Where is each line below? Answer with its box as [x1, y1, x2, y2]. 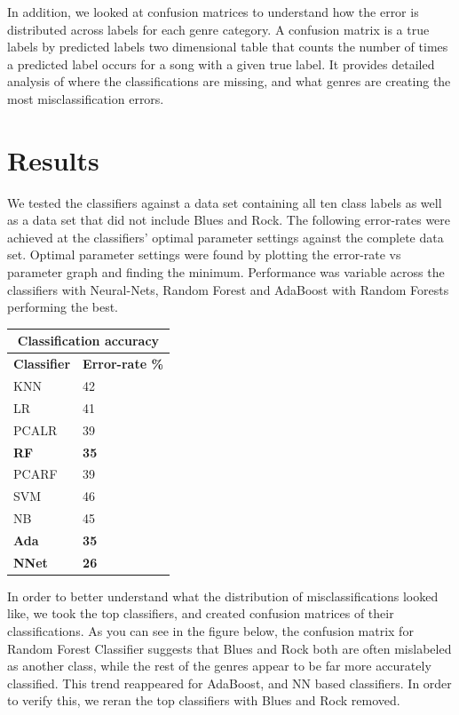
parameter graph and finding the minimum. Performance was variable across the [7, 263, 445, 282]
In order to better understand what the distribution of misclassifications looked [7, 586, 439, 605]
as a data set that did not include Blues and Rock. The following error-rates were [7, 211, 451, 229]
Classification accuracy [17, 331, 160, 350]
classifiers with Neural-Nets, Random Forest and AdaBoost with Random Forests [7, 280, 449, 298]
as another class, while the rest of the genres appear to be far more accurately [7, 656, 431, 675]
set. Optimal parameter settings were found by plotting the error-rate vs [7, 245, 401, 264]
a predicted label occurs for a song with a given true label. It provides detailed [7, 54, 435, 73]
